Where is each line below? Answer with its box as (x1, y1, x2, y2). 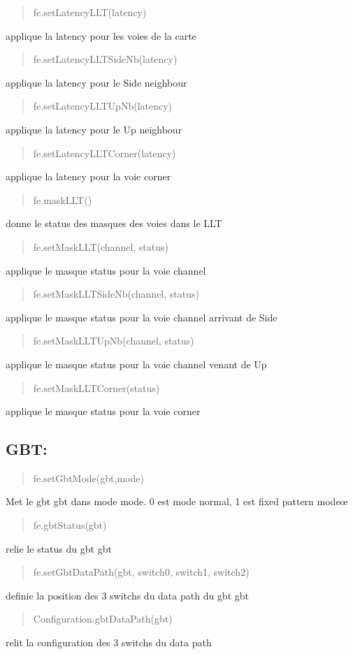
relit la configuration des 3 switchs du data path (6, 635, 212, 650)
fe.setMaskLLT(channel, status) (33, 239, 168, 254)
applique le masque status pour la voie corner (6, 404, 201, 419)
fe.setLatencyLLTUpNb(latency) (33, 99, 173, 113)
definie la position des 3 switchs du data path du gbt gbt (6, 588, 249, 602)
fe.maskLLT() (33, 192, 92, 207)
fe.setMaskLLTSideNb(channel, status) (33, 286, 199, 301)
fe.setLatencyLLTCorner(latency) (33, 145, 176, 160)
